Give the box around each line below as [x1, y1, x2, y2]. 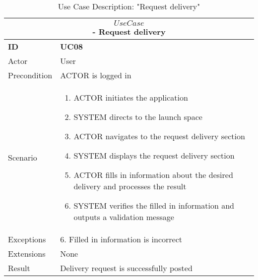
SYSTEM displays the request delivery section [73, 150, 235, 161]
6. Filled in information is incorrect [60, 233, 182, 245]
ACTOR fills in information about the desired [73, 169, 233, 180]
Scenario [8, 151, 37, 163]
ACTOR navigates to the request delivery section [73, 130, 245, 142]
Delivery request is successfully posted [60, 262, 193, 274]
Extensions [8, 248, 46, 259]
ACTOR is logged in [60, 69, 131, 81]
